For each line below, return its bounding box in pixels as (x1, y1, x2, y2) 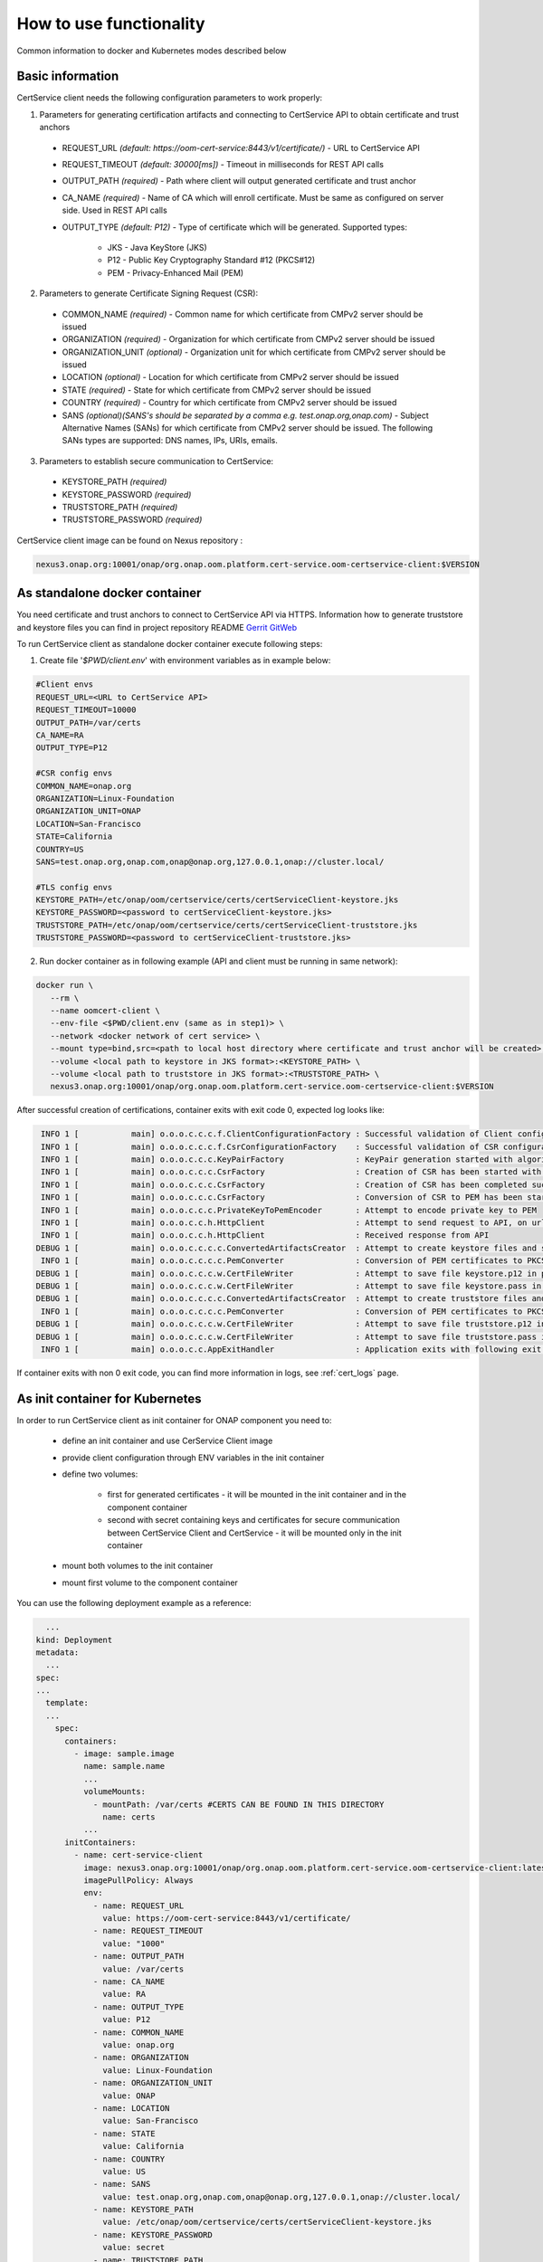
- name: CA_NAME (92, 1977, 166, 1987)
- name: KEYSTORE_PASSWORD (92, 2229, 213, 2239)
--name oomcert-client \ (50, 1005, 160, 1015)
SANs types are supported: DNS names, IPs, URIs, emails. (62, 435, 278, 446)
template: (45, 1697, 90, 1708)
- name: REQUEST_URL (92, 1900, 185, 1911)
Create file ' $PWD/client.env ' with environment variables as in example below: (39, 655, 331, 666)
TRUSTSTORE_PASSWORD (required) (62, 514, 203, 525)
